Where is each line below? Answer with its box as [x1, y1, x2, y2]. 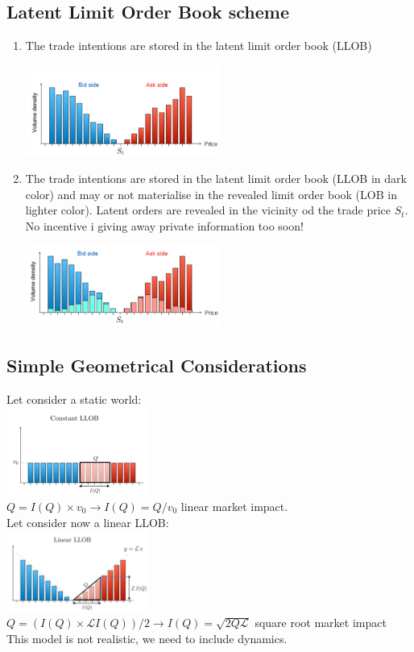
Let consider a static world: [6, 391, 142, 408]
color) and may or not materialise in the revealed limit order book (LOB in [25, 185, 397, 202]
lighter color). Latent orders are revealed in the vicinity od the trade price [25, 201, 391, 218]
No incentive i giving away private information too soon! [25, 218, 304, 235]
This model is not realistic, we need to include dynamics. [6, 629, 288, 646]
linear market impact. [180, 497, 288, 514]
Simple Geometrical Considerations [6, 353, 307, 378]
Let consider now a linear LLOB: [6, 513, 169, 530]
